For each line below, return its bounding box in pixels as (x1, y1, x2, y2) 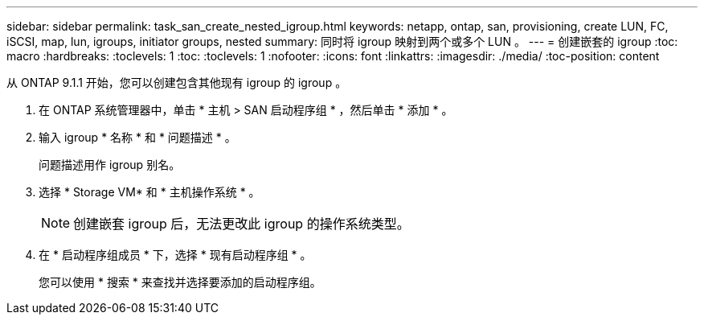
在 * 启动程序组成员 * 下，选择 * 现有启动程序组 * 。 (39, 248, 312, 261)
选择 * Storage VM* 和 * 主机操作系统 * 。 (39, 185, 260, 199)
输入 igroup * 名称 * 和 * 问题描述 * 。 (39, 130, 236, 144)
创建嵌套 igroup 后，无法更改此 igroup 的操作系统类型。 (73, 216, 410, 232)
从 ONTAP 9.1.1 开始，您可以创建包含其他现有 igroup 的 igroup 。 (6, 76, 347, 89)
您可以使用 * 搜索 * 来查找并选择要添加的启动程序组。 (39, 275, 321, 289)
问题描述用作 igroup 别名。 (39, 158, 181, 171)
